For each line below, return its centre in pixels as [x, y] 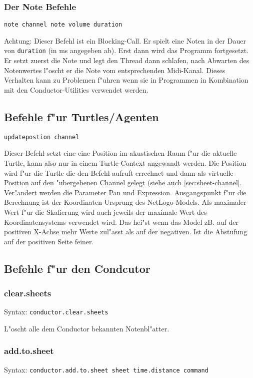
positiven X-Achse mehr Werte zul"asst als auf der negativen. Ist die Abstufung [126, 232]
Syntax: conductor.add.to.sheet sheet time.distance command [106, 369]
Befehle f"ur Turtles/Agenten [81, 116]
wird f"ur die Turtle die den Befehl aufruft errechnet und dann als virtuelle [119, 172]
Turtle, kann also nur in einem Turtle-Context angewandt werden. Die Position [125, 162]
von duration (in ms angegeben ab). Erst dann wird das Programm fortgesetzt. [126, 50]
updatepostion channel [42, 137]
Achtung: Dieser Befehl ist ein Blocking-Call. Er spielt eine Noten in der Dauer [125, 40]
